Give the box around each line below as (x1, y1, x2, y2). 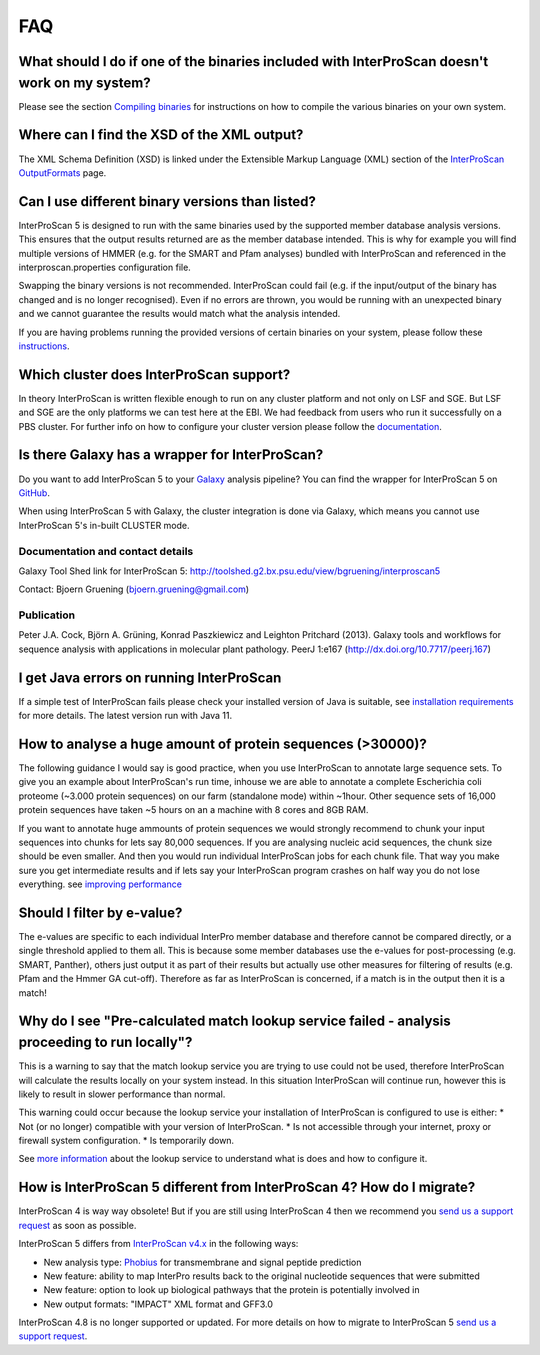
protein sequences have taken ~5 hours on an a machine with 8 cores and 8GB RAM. (18, 804, 369, 816)
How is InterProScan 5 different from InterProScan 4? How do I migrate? (18, 1179, 476, 1196)
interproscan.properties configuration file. (18, 261, 192, 274)
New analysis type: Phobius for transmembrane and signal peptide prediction (43, 1256, 362, 1268)
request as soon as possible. (18, 1219, 137, 1231)
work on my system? (18, 74, 151, 91)
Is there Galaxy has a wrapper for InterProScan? (18, 446, 324, 464)
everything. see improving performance (18, 878, 182, 890)
